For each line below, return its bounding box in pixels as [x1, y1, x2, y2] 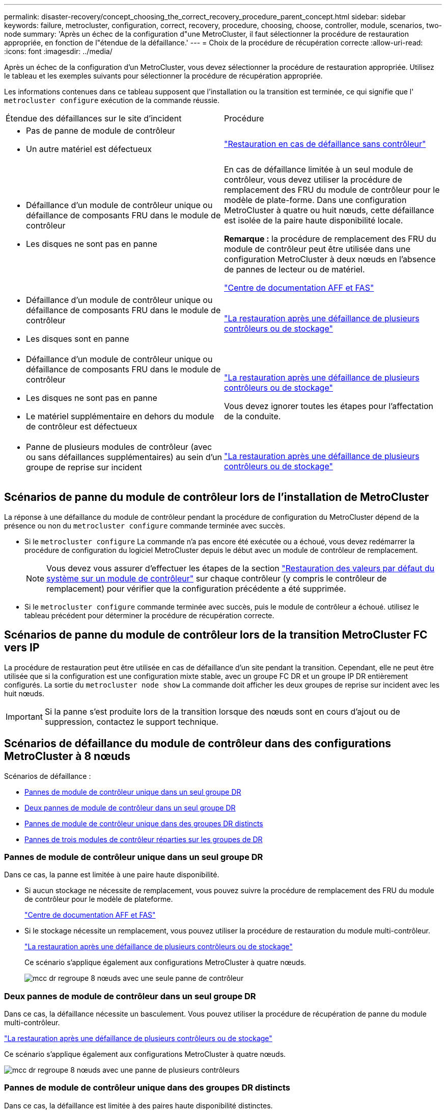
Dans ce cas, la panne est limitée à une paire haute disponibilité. [4, 870, 219, 879]
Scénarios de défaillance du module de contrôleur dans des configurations [4, 737, 392, 750]
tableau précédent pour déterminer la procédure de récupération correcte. [24, 611, 274, 620]
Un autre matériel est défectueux [26, 144, 152, 154]
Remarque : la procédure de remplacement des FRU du [224, 234, 436, 244]
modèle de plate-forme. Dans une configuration [224, 195, 407, 205]
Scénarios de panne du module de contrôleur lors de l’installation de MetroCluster [4, 491, 429, 504]
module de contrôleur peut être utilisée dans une [224, 244, 410, 254]
